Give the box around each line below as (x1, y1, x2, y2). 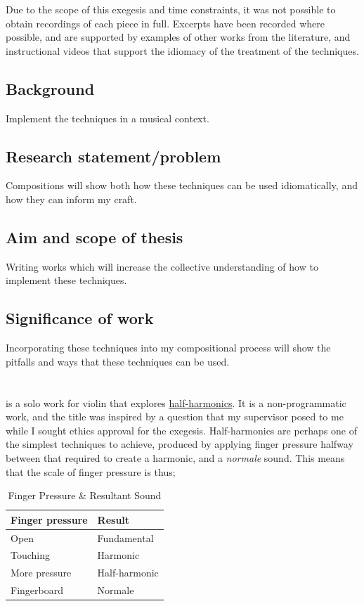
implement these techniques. (6, 273, 127, 288)
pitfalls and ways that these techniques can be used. (6, 354, 230, 368)
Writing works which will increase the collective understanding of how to (6, 259, 318, 273)
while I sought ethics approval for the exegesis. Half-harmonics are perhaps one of (6, 423, 357, 437)
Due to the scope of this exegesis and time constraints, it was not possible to (6, 2, 336, 16)
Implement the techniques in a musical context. (6, 110, 209, 125)
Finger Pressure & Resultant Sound (8, 488, 162, 503)
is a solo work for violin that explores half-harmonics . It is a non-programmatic (6, 395, 346, 410)
